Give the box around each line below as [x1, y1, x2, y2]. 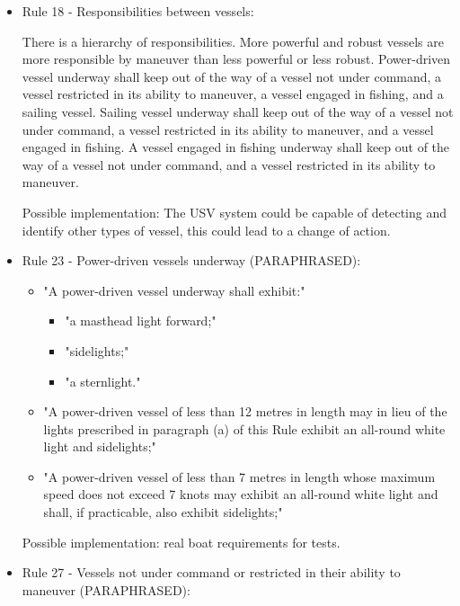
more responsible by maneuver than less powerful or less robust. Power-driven [22, 49, 451, 68]
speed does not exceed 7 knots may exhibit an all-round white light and [43, 485, 438, 504]
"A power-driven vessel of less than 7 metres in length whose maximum [43, 467, 436, 486]
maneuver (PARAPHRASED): [22, 580, 190, 599]
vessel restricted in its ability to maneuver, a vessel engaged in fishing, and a [22, 85, 444, 103]
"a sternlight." [65, 371, 141, 390]
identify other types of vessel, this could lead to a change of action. [22, 220, 391, 239]
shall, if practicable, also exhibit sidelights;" [43, 503, 283, 521]
